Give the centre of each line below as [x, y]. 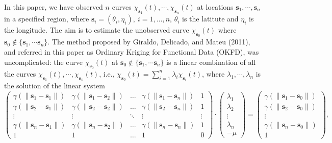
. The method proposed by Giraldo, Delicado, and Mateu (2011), [149, 42]
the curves [20, 73]
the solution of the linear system [55, 86]
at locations [215, 7]
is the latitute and [210, 19]
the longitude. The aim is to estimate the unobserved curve [97, 30]
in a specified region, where [47, 19]
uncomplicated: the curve [44, 62]
